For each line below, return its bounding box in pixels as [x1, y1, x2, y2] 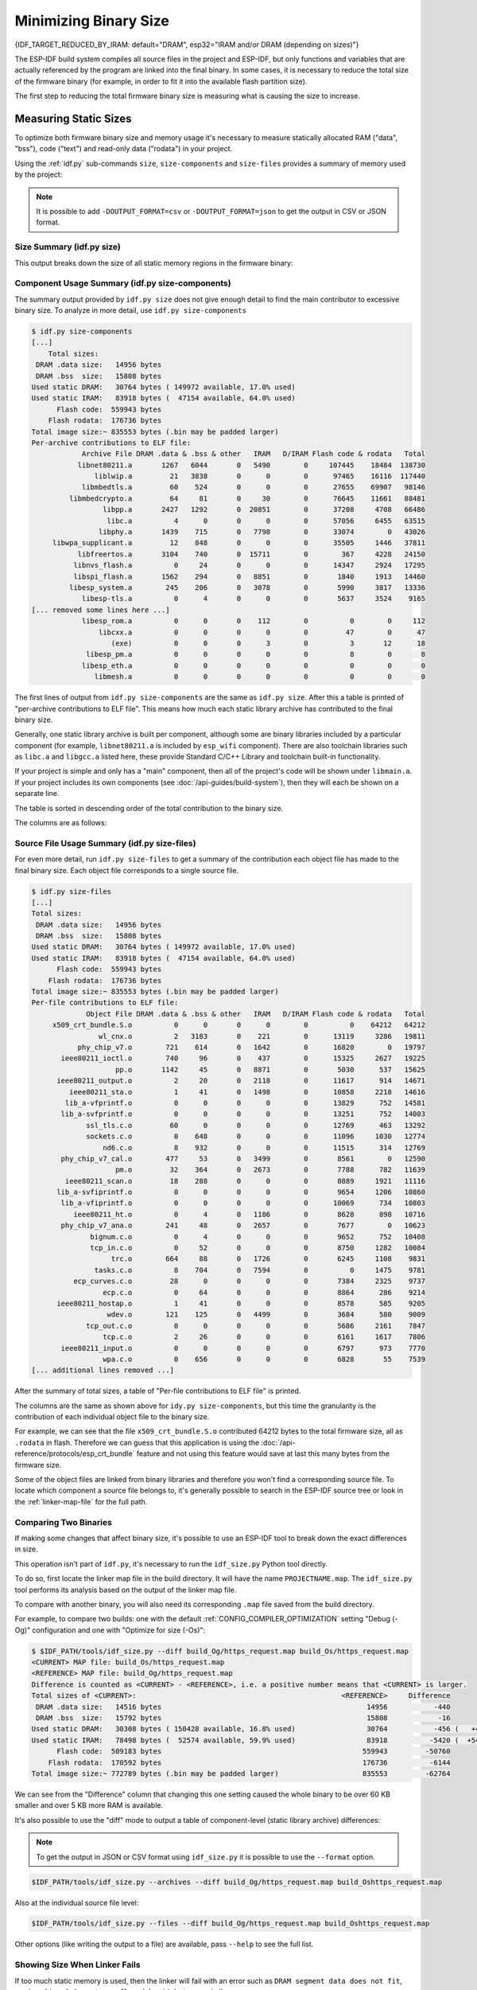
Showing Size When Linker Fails [14, 1959, 141, 1970]
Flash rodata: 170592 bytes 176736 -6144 [48, 1758, 451, 1767]
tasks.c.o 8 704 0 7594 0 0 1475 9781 [94, 1266, 425, 1274]
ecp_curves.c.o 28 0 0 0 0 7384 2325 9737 [72, 1277, 425, 1286]
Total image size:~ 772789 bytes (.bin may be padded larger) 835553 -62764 [31, 1769, 451, 1778]
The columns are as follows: [14, 818, 107, 828]
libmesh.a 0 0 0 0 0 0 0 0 [94, 673, 425, 681]
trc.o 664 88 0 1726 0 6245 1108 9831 [111, 1254, 425, 1263]
